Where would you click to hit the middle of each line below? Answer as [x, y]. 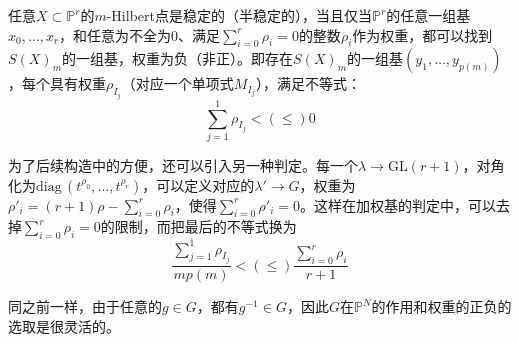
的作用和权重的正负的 [441, 306]
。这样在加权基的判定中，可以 [397, 204]
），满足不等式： [308, 83]
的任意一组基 [428, 15]
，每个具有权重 [57, 83]
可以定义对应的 [205, 184]
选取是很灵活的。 [64, 325]
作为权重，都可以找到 [422, 34]
